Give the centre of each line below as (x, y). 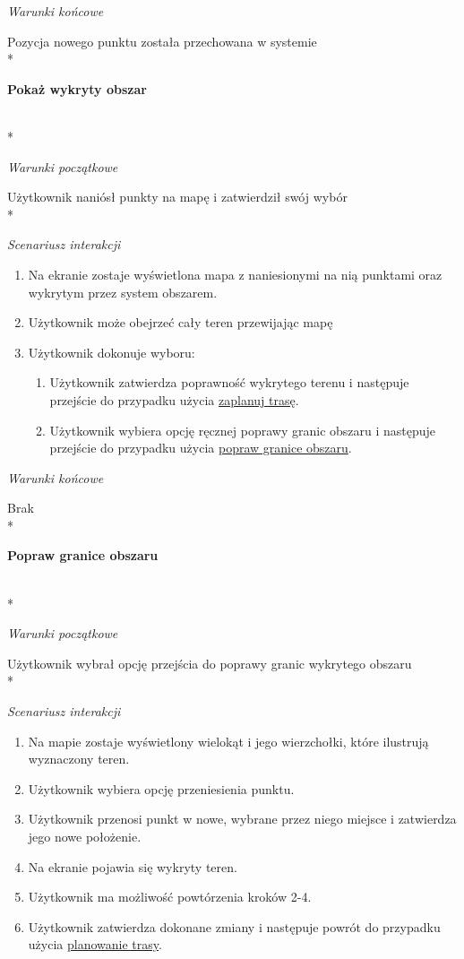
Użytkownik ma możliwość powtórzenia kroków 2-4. (170, 897)
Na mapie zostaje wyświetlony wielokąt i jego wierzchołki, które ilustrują (228, 741)
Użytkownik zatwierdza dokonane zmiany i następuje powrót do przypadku (234, 926)
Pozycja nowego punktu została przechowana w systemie (162, 41)
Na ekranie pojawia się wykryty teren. (133, 866)
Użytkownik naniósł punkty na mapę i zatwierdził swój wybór (177, 197)
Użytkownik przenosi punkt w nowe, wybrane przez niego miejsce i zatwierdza (242, 819)
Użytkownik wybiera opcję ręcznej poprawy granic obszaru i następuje (243, 430)
